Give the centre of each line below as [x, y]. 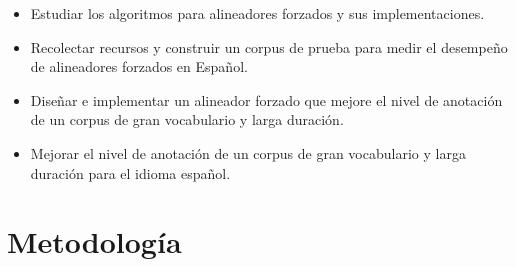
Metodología [94, 241]
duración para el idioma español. [130, 172]
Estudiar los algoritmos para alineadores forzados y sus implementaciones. [257, 13]
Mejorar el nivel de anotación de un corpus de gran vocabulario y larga [248, 152]
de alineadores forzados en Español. [139, 66]
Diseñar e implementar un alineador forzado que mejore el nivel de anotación [266, 99]
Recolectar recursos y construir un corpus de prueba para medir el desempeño [269, 46]
